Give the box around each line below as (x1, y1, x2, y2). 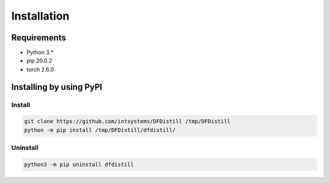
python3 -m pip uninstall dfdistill (24, 161, 134, 168)
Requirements (11, 32, 67, 43)
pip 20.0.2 (26, 57, 53, 64)
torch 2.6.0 (26, 65, 54, 73)
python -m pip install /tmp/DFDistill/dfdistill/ (24, 126, 176, 133)
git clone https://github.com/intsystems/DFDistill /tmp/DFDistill (24, 118, 231, 125)
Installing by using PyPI (11, 81, 103, 92)
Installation (11, 9, 70, 23)
